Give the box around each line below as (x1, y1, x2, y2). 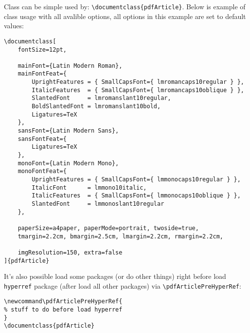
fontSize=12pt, (18, 46, 67, 53)
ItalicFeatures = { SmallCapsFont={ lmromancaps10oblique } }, (32, 86, 244, 94)
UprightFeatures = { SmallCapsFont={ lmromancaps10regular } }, (32, 78, 244, 86)
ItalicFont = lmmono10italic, (32, 184, 147, 191)
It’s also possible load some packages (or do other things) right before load (4, 271, 226, 281)
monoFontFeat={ (18, 168, 67, 175)
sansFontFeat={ (18, 135, 67, 142)
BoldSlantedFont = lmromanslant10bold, (32, 103, 161, 110)
